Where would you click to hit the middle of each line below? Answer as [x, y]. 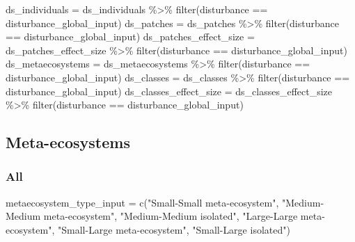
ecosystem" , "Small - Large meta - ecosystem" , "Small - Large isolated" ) [148, 229]
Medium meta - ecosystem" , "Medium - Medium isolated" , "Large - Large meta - [165, 216]
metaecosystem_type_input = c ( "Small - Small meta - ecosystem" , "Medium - [165, 202]
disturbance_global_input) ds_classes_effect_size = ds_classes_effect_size [169, 91]
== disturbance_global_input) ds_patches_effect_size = [130, 37]
